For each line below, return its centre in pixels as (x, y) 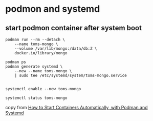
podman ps (16, 62)
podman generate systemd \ (34, 67)
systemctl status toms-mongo (36, 98)
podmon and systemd (53, 9)
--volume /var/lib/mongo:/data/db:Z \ (56, 49)
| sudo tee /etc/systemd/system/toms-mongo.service (71, 75)
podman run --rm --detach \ (35, 39)
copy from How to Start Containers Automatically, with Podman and (76, 107)
